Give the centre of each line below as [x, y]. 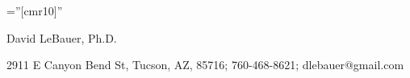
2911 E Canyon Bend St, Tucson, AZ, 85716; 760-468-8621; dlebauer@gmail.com [205, 65]
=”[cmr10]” [35, 10]
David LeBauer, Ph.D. [62, 37]
